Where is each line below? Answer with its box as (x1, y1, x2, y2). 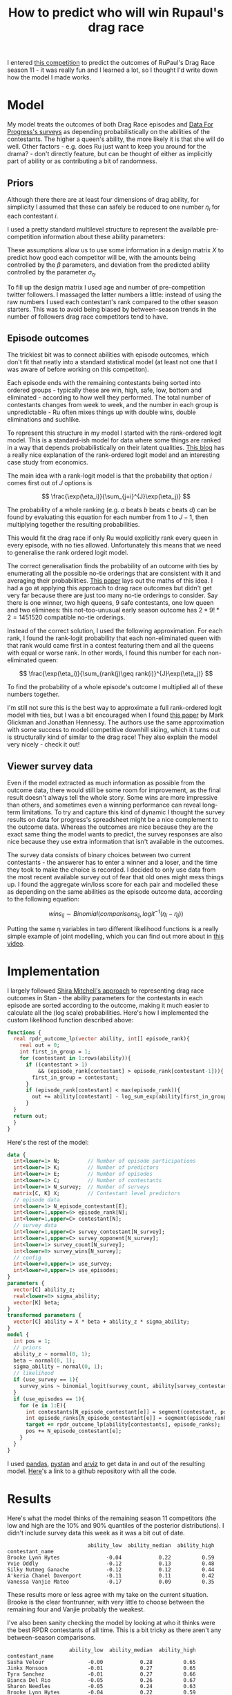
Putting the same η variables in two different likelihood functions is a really (7, 924, 219, 933)
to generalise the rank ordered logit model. (7, 548, 129, 557)
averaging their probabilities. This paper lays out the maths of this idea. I (7, 577, 213, 585)
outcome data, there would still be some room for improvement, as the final (7, 786, 221, 794)
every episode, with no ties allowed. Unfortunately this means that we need (7, 541, 222, 550)
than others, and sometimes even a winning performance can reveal (7, 800, 202, 809)
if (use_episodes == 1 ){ (13, 1395, 85, 1403)
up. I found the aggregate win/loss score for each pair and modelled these (7, 880, 219, 889)
